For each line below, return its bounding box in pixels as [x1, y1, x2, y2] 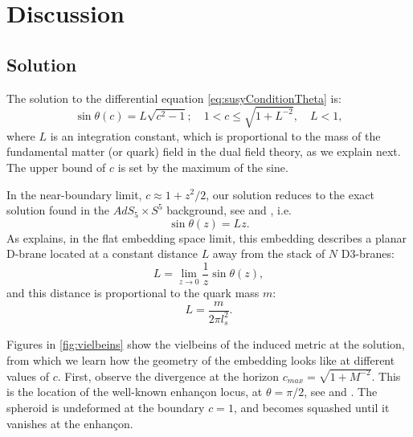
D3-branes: [341, 245, 395, 262]
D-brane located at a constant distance [6, 245, 198, 262]
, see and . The [304, 383, 378, 400]
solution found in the [6, 202, 110, 218]
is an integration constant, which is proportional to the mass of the [50, 127, 381, 144]
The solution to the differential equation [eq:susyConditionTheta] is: [6, 89, 341, 106]
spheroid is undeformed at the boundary [6, 399, 205, 416]
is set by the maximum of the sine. [117, 158, 288, 175]
